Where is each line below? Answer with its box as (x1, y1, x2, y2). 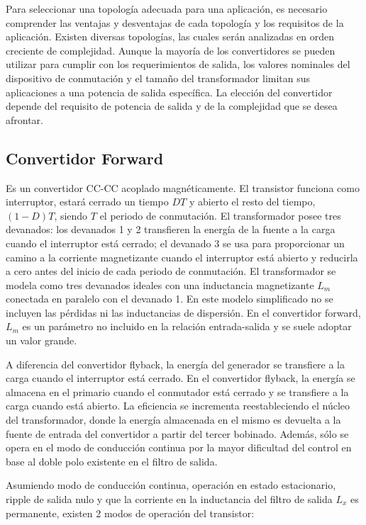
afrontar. (6, 112, 43, 127)
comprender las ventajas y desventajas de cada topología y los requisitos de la (6, 15, 344, 30)
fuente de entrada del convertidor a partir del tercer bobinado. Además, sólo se (6, 426, 349, 441)
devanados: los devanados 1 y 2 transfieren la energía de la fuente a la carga (6, 222, 335, 237)
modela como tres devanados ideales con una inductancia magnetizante (6, 277, 314, 292)
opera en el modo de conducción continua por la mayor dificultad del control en (6, 440, 352, 455)
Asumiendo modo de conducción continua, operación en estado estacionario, (6, 478, 336, 492)
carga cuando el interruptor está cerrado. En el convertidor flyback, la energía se (6, 371, 355, 385)
